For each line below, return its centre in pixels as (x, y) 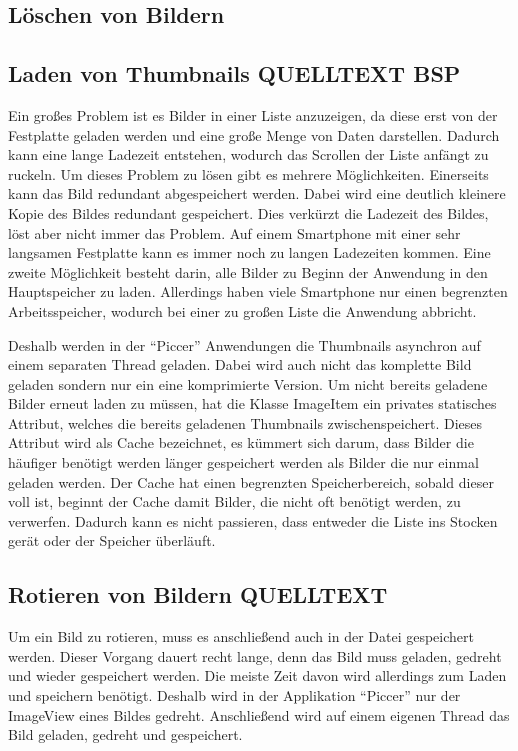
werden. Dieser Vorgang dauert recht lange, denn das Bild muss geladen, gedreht (255, 655)
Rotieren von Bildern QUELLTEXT (198, 594)
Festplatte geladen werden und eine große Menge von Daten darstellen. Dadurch (254, 134)
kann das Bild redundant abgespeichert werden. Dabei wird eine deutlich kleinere (257, 193)
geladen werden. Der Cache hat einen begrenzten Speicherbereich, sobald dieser (251, 481)
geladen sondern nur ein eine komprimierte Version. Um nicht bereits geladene (248, 383)
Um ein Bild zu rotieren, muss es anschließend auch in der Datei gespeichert (241, 636)
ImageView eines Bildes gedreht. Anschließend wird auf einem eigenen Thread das (259, 714)
